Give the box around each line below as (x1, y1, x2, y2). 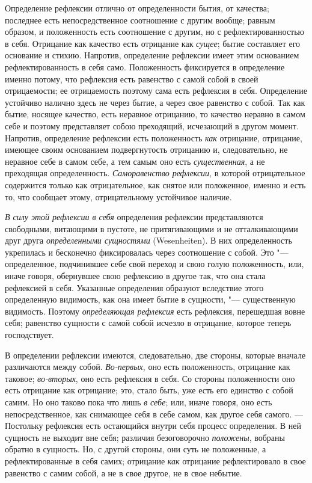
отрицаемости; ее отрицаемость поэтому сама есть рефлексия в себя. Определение (5, 84, 307, 97)
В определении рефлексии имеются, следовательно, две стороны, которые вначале (5, 348, 306, 361)
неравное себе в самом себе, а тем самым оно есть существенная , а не (5, 155, 265, 167)
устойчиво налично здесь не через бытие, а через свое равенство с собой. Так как (5, 96, 305, 108)
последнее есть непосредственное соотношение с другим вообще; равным (5, 13, 275, 26)
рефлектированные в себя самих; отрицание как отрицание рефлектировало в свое (5, 454, 306, 467)
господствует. (5, 328, 54, 341)
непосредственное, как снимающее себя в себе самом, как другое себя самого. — (5, 407, 303, 420)
